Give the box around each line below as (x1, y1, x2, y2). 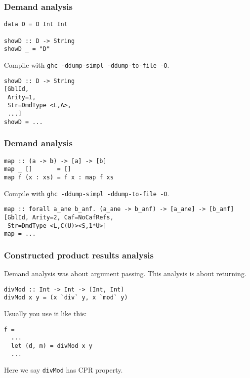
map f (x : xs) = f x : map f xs (4, 173, 114, 181)
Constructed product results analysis (4, 249, 154, 261)
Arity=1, (7, 93, 36, 101)
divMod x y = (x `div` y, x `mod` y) (4, 294, 128, 301)
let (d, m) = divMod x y (11, 342, 92, 349)
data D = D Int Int (4, 21, 68, 28)
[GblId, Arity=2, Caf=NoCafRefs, (4, 213, 114, 221)
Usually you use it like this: (4, 308, 87, 319)
